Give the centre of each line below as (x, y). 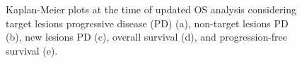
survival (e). (32, 50)
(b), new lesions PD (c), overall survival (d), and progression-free (147, 37)
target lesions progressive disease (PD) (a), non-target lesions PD (147, 23)
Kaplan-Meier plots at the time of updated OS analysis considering (151, 9)
